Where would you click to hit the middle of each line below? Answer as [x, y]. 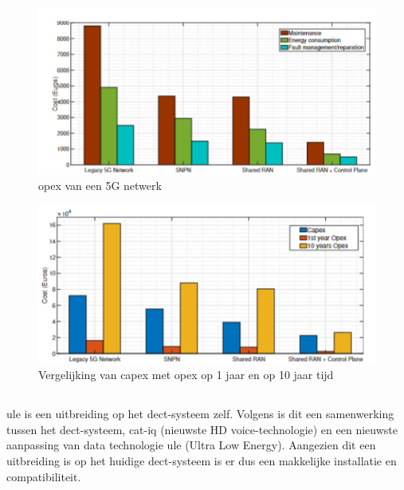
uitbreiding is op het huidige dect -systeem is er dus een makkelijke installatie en [202, 460]
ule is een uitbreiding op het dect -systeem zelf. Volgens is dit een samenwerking [200, 414]
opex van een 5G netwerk [100, 186]
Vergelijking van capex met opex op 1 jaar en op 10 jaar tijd [186, 375]
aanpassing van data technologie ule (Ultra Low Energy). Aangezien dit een [191, 445]
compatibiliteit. [44, 476]
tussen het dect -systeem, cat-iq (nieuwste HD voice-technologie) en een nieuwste [202, 429]
